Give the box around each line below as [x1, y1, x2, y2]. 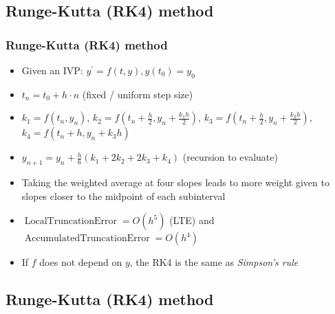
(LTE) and [169, 213, 215, 227]
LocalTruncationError [24, 216, 118, 227]
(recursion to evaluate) [182, 150, 278, 164]
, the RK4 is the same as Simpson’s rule [129, 255, 299, 269]
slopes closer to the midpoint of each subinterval [21, 188, 226, 203]
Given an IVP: [21, 63, 83, 77]
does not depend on [39, 255, 122, 269]
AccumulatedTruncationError [24, 234, 150, 244]
